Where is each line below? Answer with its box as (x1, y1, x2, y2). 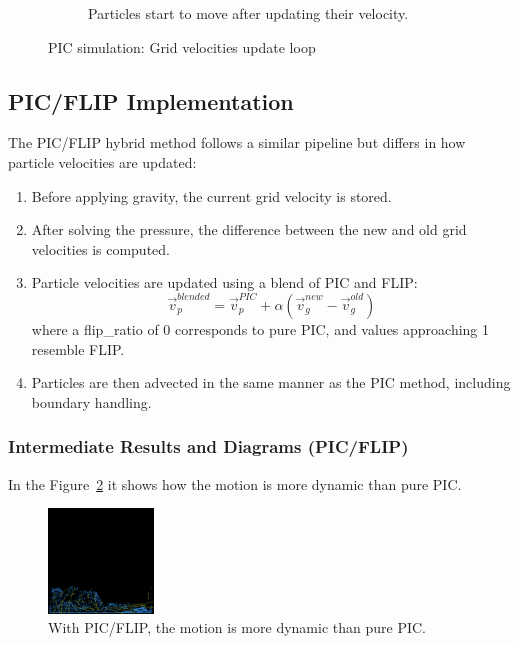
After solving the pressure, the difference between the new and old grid (31, 219, 467, 240)
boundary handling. (31, 391, 152, 412)
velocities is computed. (31, 238, 170, 259)
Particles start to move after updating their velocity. (88, 3, 409, 23)
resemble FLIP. (31, 338, 125, 359)
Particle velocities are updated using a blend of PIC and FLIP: (31, 272, 418, 293)
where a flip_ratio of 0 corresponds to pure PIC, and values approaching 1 (31, 318, 490, 339)
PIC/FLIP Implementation (8, 85, 294, 116)
